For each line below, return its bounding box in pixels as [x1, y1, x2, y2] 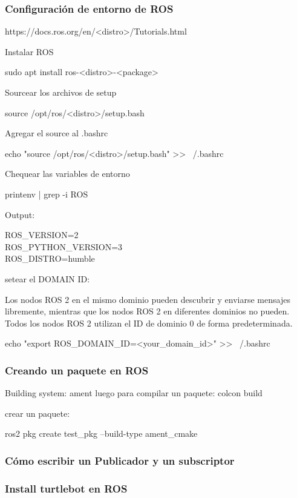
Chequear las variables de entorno [5, 167, 130, 180]
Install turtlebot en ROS [5, 480, 128, 496]
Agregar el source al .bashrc [5, 127, 108, 139]
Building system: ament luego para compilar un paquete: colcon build [5, 387, 263, 399]
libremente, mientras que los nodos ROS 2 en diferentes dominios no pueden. [5, 305, 290, 317]
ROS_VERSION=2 [5, 228, 79, 241]
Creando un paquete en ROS [5, 362, 149, 377]
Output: [5, 208, 35, 221]
